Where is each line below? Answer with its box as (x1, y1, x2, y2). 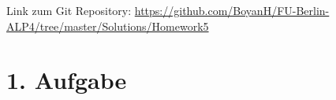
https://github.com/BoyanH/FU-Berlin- (134, 2, 330, 18)
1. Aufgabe (6, 64, 127, 96)
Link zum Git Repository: (6, 2, 132, 18)
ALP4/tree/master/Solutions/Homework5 (6, 17, 209, 34)
